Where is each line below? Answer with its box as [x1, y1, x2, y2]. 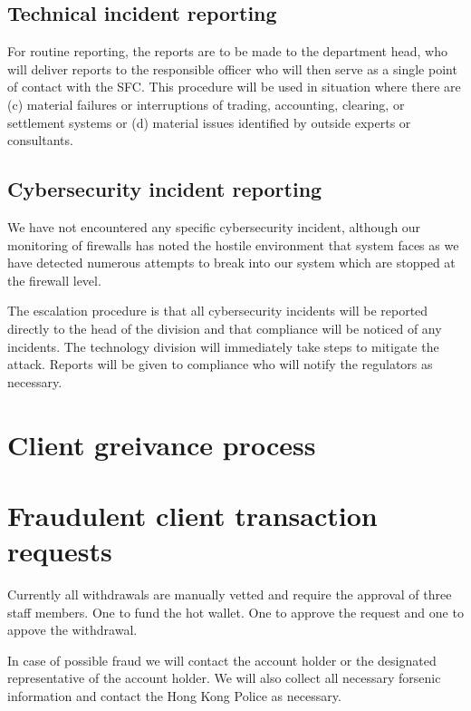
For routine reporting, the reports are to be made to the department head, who [7, 42, 447, 61]
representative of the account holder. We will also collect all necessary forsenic [7, 668, 441, 687]
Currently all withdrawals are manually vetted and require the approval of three [7, 585, 452, 603]
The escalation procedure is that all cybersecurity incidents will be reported [7, 301, 428, 320]
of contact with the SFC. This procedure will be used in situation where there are [7, 77, 461, 96]
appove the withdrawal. [7, 620, 138, 639]
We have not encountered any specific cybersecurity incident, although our [7, 217, 421, 236]
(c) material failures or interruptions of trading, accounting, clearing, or [7, 94, 405, 113]
